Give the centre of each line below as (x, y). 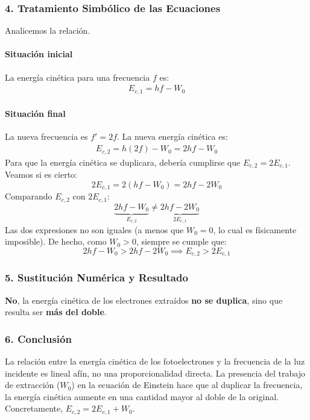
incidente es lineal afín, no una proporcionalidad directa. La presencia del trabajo (155, 373)
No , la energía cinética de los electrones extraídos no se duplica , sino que (144, 300)
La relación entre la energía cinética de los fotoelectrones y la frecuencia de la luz (155, 361)
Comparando (29, 196)
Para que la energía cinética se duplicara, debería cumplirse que (123, 162)
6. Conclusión (38, 338)
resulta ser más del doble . (56, 312)
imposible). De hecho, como (56, 241)
